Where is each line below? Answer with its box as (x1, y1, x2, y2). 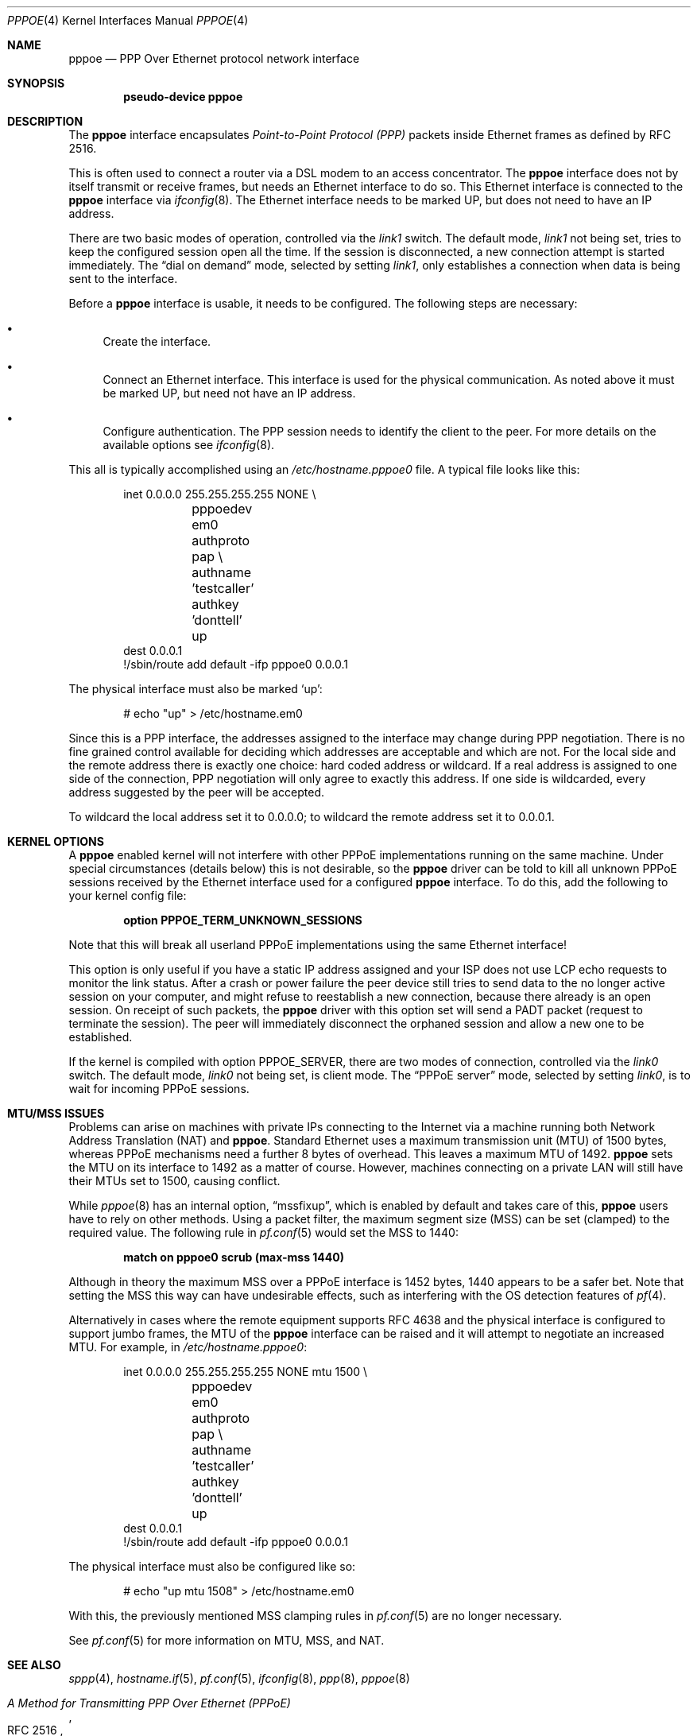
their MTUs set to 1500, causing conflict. (68, 1174, 281, 1188)
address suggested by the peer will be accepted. (68, 785, 325, 799)
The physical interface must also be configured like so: (68, 1560, 356, 1573)
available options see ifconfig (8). (103, 438, 275, 451)
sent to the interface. (68, 272, 178, 285)
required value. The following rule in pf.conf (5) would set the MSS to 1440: (68, 1226, 459, 1239)
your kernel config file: (68, 889, 187, 902)
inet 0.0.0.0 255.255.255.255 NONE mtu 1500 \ (123, 1365, 368, 1378)
